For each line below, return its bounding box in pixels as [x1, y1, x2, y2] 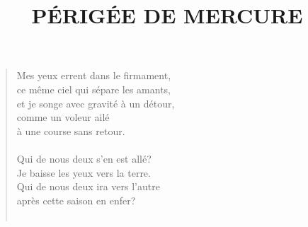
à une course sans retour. [16, 123, 125, 138]
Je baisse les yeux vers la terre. [16, 165, 151, 180]
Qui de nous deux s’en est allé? [16, 151, 152, 165]
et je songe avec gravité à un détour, [16, 95, 175, 110]
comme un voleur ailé [16, 110, 110, 124]
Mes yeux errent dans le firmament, [16, 68, 171, 83]
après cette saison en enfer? [16, 192, 136, 207]
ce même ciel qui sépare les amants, [16, 81, 171, 96]
